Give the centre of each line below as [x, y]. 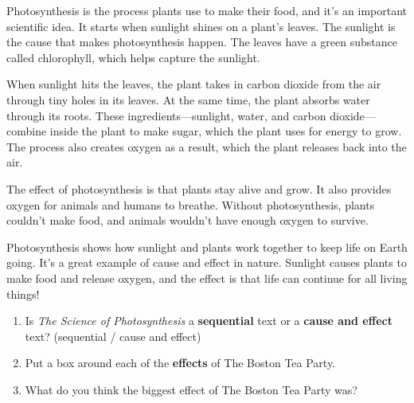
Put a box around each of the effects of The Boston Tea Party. [180, 363]
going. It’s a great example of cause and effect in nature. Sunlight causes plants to [207, 262]
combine [27, 131]
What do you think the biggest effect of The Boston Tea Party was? [191, 389]
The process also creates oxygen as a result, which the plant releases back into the [207, 146]
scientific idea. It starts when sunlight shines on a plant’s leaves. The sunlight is [201, 26]
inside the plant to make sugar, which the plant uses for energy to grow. [226, 131]
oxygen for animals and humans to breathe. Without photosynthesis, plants [191, 204]
